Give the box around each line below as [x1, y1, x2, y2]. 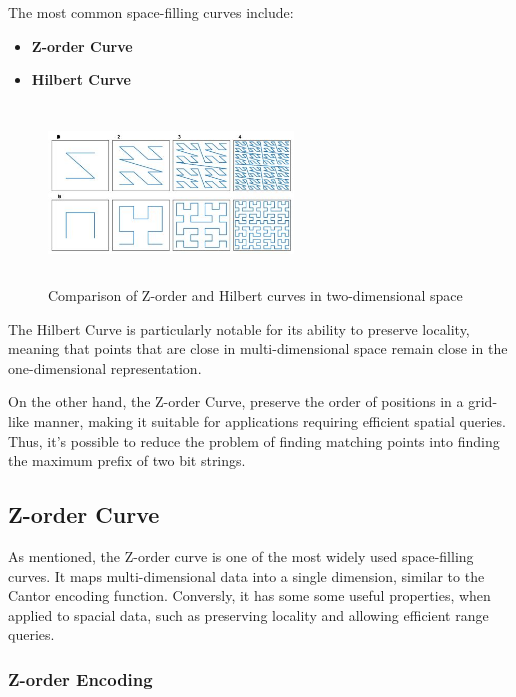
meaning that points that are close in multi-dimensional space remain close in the [8, 338, 508, 359]
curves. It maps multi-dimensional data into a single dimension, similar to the [8, 565, 485, 586]
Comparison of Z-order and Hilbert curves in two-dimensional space [48, 285, 463, 305]
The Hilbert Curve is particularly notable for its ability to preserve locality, [8, 318, 470, 339]
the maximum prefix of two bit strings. [8, 450, 246, 471]
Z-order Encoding [8, 666, 153, 691]
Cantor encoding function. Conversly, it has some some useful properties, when [8, 585, 491, 606]
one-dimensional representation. [8, 357, 202, 378]
